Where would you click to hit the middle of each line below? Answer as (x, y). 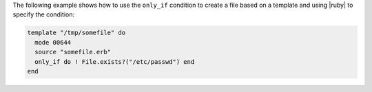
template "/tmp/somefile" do (76, 33)
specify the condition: (44, 14)
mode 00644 (53, 42)
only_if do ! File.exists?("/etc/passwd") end (115, 61)
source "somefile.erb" (73, 52)
